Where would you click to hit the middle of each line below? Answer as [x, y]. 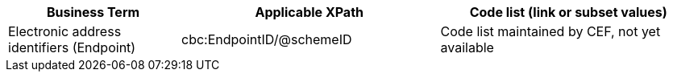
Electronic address [65, 31]
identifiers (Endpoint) [72, 47]
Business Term [93, 12]
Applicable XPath [309, 12]
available [467, 47]
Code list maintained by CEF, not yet [550, 31]
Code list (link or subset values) [568, 12]
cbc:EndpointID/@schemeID [267, 39]
